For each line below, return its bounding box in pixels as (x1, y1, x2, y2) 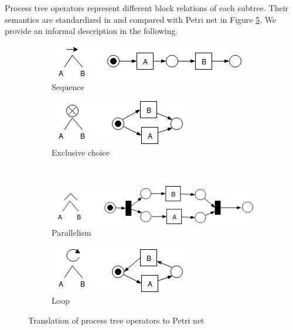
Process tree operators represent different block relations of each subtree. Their (5, 2, 289, 13)
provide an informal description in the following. (5, 25, 178, 37)
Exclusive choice (52, 146, 110, 158)
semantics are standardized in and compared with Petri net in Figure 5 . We (5, 13, 277, 25)
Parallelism (52, 226, 91, 238)
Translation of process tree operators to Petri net (28, 314, 205, 326)
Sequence (52, 81, 84, 93)
